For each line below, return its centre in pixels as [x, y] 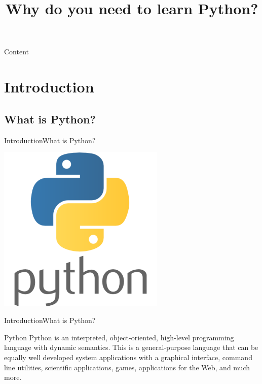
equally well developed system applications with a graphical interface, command [128, 357]
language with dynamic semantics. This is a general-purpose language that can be [131, 347]
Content [16, 52]
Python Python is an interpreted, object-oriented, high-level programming [119, 337]
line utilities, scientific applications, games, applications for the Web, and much [127, 367]
